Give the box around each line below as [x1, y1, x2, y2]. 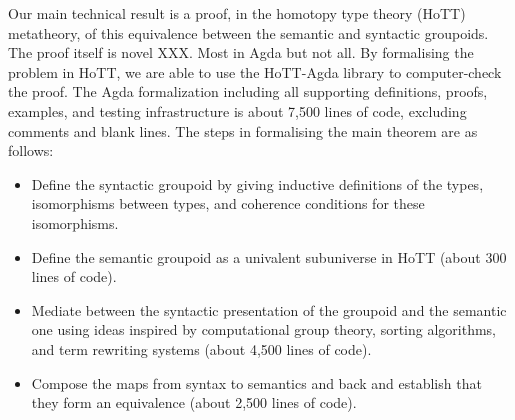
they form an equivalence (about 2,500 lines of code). [31, 392, 357, 413]
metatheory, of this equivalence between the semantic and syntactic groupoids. [8, 22, 489, 43]
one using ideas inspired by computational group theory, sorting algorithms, [31, 319, 496, 340]
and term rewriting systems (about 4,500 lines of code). [31, 338, 372, 359]
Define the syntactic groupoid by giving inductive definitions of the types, [31, 173, 484, 194]
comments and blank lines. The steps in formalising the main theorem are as [8, 120, 478, 141]
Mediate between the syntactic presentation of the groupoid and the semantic [31, 299, 507, 320]
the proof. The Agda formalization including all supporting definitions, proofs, [8, 81, 488, 102]
